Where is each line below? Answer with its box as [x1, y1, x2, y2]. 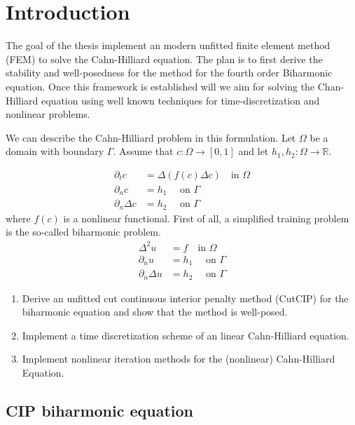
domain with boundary [6, 144, 104, 158]
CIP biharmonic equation [6, 399, 194, 421]
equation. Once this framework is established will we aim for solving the [6, 79, 315, 93]
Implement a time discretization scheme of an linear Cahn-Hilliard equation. [22, 328, 349, 342]
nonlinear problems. [6, 107, 90, 121]
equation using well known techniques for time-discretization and [41, 93, 320, 107]
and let [238, 144, 269, 158]
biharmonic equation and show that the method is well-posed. [22, 304, 288, 319]
